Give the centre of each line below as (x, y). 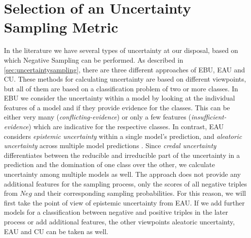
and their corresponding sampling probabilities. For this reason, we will (140, 193)
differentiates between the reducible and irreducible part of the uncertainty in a (122, 155)
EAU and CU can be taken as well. (56, 231)
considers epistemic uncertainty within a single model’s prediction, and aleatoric (123, 136)
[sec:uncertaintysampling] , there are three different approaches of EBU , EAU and (125, 69)
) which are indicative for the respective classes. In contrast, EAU (126, 127)
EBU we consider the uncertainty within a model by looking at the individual (119, 98)
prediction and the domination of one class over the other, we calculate (109, 164)
